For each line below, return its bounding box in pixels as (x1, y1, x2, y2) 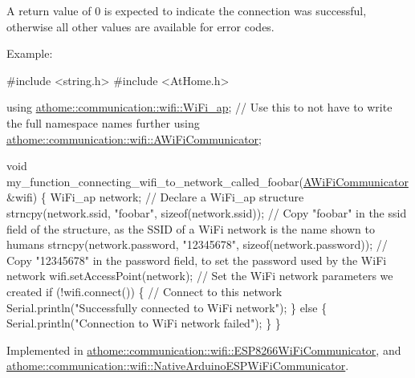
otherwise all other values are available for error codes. (6, 18, 275, 35)
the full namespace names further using (6, 114, 200, 131)
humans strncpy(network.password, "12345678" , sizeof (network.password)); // (6, 236, 388, 253)
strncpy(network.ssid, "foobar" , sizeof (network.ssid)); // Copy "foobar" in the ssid (6, 204, 407, 221)
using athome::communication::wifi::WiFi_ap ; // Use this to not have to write (6, 99, 393, 116)
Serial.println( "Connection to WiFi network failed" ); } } (6, 315, 281, 331)
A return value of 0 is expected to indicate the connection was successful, (6, 2, 367, 18)
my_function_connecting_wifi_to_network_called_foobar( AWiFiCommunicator (6, 173, 409, 189)
